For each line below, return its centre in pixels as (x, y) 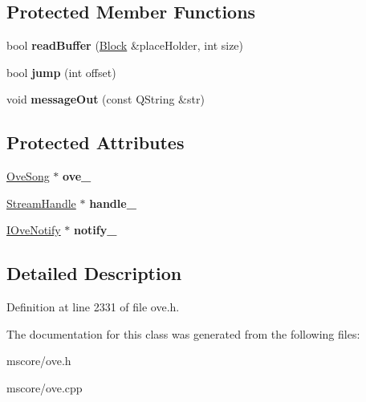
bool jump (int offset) (61, 72)
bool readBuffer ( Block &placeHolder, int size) (125, 45)
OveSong (28, 176)
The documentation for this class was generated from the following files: (183, 333)
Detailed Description (94, 273)
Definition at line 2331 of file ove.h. (93, 307)
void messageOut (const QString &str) (106, 99)
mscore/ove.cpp (45, 387)
